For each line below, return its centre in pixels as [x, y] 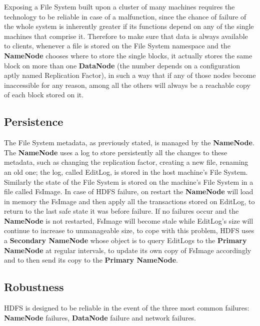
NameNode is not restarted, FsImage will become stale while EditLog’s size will [129, 220]
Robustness [34, 287]
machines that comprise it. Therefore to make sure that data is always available [126, 36]
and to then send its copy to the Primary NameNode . [91, 260]
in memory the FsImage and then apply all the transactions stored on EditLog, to [129, 201]
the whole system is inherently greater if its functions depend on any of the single [129, 26]
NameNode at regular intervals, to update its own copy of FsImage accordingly [128, 250]
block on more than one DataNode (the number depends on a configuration [122, 65]
